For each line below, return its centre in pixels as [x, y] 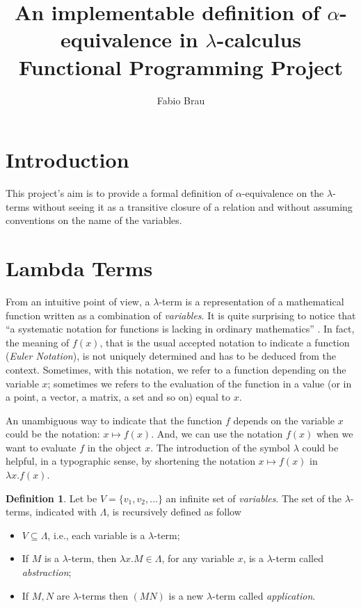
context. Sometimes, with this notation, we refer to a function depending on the [176, 369]
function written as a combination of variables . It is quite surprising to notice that [181, 315]
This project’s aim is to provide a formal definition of [119, 193]
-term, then [92, 558]
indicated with [66, 512]
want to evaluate [41, 447]
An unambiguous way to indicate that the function [114, 420]
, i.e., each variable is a [96, 535]
